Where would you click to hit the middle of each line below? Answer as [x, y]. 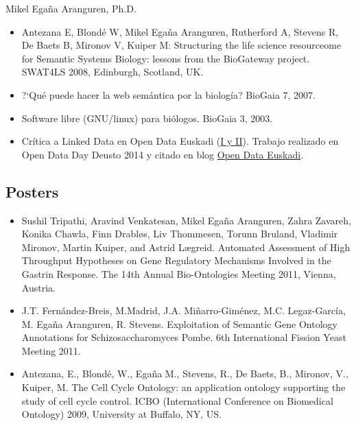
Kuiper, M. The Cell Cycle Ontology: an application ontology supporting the [183, 387]
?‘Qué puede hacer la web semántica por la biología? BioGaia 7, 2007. [168, 94]
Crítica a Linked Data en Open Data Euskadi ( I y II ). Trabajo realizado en [180, 141]
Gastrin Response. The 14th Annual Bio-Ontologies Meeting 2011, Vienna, [179, 273]
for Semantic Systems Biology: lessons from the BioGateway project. [166, 58]
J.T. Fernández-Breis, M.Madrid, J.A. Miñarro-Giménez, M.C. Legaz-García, [183, 310]
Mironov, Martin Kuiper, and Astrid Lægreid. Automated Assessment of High [186, 247]
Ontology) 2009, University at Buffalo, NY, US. [122, 414]
